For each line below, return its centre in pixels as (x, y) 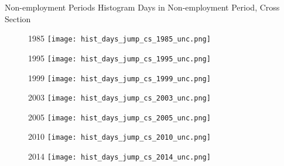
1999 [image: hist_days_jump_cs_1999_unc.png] (119, 77)
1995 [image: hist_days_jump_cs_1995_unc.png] (119, 58)
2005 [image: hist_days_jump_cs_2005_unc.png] (119, 117)
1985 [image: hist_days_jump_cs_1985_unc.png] (119, 38)
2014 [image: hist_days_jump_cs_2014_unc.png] (119, 156)
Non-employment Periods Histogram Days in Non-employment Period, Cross (142, 7)
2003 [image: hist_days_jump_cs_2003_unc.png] (119, 97)
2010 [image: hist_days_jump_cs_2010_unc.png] (119, 136)
